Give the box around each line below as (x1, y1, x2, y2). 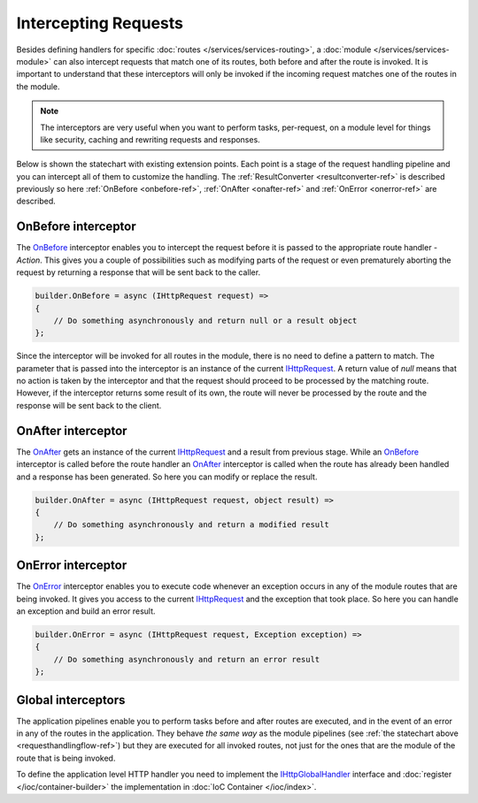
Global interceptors (16, 692, 126, 707)
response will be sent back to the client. (16, 400, 162, 410)
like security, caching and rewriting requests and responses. (40, 134, 260, 145)
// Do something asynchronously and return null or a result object (53, 315, 358, 325)
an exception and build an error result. (16, 606, 156, 616)
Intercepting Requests (16, 13, 183, 33)
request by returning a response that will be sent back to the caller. (16, 267, 261, 278)
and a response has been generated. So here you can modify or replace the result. (16, 471, 318, 482)
